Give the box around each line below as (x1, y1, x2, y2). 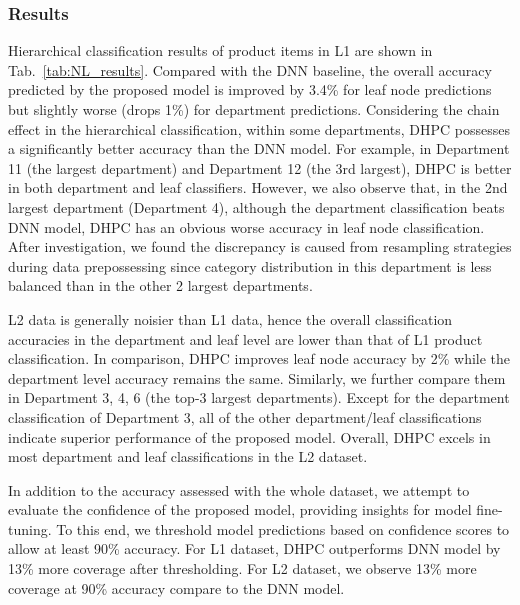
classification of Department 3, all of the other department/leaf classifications (8, 406, 482, 427)
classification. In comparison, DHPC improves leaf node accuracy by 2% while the (8, 348, 511, 369)
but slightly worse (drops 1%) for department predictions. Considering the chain (8, 99, 500, 119)
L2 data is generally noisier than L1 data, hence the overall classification (8, 308, 453, 329)
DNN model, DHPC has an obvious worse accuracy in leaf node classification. (8, 216, 485, 237)
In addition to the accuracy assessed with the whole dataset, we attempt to (8, 479, 470, 500)
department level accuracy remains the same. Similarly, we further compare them (8, 367, 506, 388)
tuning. (8, 518, 52, 539)
